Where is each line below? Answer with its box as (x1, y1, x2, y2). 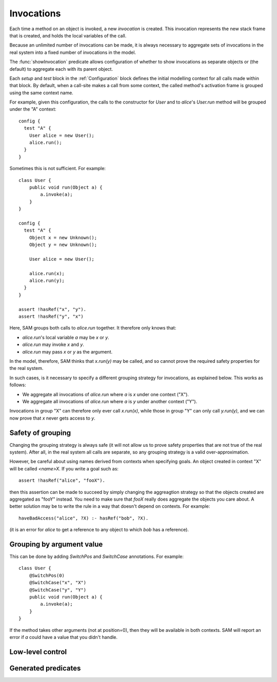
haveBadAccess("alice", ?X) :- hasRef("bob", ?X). (18, 515, 149, 521)
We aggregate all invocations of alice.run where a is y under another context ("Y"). (22, 398, 197, 404)
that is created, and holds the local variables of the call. (9, 32, 127, 38)
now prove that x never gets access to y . (9, 415, 96, 421)
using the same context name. (9, 90, 74, 96)
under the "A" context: (9, 106, 56, 112)
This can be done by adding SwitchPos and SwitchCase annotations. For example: (9, 553, 184, 560)
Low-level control (9, 647, 67, 656)
